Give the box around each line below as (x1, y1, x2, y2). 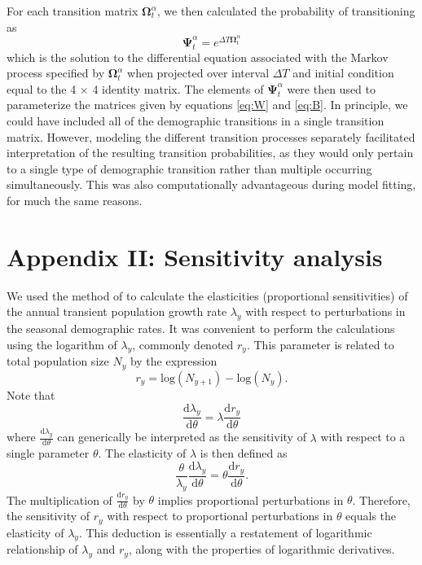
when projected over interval (127, 64, 270, 81)
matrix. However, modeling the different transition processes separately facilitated (7, 128, 415, 145)
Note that (7, 386, 55, 403)
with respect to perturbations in (245, 303, 406, 320)
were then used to (287, 80, 376, 97)
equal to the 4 (7, 80, 77, 97)
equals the (345, 507, 397, 524)
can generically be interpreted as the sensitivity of (57, 428, 306, 445)
